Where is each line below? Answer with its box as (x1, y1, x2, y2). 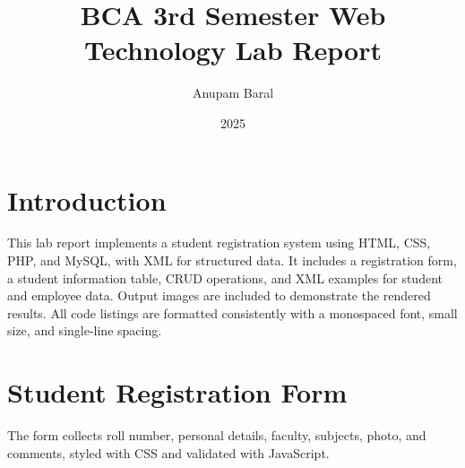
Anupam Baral (192, 83, 274, 102)
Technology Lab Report (84, 31, 382, 68)
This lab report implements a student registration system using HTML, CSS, (7, 233, 431, 252)
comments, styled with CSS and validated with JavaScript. (7, 443, 330, 462)
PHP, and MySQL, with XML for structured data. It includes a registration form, (7, 251, 457, 270)
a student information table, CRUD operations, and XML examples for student (7, 268, 443, 287)
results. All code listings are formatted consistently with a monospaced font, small (7, 303, 458, 322)
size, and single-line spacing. (7, 321, 162, 340)
